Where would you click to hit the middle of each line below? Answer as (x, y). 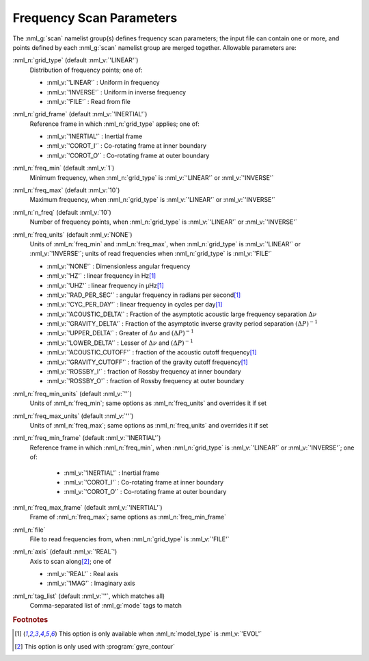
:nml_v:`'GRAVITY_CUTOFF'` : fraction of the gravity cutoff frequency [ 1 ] (148, 362)
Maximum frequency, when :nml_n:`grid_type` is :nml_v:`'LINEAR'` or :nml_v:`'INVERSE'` (153, 200)
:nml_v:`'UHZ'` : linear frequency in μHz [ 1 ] (105, 285)
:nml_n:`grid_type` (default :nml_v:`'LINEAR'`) (76, 60)
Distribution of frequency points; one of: (86, 70)
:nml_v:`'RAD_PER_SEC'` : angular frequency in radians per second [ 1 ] (144, 295)
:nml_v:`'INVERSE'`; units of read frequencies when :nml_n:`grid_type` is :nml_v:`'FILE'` (151, 254)
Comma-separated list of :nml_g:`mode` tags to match (106, 606)
